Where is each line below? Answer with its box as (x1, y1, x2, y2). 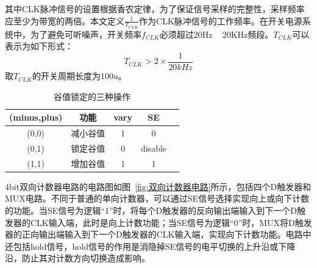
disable (140, 141, 167, 154)
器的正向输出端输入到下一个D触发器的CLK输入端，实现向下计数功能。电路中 (5, 228, 312, 241)
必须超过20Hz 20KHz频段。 (159, 27, 274, 40)
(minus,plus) (9, 111, 63, 124)
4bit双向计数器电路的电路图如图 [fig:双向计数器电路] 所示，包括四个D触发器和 (5, 180, 312, 192)
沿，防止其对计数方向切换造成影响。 (5, 252, 150, 264)
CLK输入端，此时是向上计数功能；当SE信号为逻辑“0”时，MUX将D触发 (30, 216, 312, 228)
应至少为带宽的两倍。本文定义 (5, 14, 124, 27)
